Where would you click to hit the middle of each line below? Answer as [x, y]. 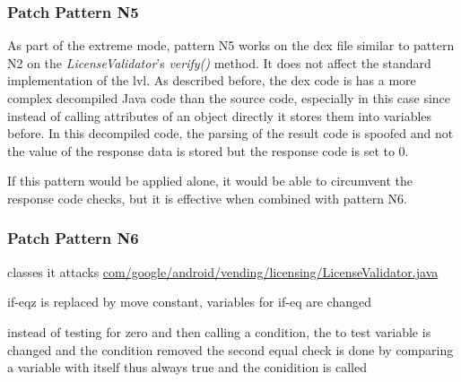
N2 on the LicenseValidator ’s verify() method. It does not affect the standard [219, 62]
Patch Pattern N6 [73, 238]
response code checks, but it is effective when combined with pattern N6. [207, 198]
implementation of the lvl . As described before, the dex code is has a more [212, 80]
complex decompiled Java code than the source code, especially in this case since [229, 98]
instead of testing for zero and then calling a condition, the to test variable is [219, 331]
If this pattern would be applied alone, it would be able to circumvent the [210, 181]
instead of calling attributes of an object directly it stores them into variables [220, 115]
